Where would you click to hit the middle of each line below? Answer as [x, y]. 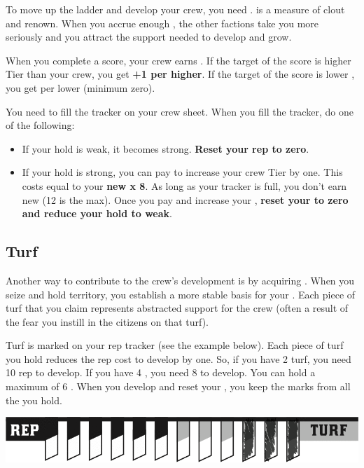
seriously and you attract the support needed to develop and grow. [149, 37]
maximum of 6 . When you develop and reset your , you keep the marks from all [178, 386]
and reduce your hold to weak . [97, 213]
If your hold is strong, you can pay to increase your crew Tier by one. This [182, 172]
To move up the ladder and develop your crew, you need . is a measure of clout [175, 9]
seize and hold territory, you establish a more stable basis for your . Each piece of [181, 294]
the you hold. [34, 400]
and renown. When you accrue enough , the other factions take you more [162, 23]
